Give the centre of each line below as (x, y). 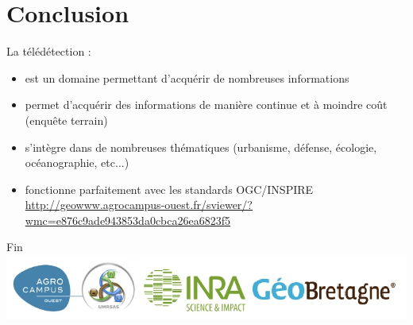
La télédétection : (49, 51)
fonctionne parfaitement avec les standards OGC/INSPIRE (169, 189)
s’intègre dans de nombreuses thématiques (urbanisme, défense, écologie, (201, 147)
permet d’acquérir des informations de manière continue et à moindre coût (206, 104)
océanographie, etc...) (77, 162)
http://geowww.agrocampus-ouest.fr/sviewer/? (139, 205)
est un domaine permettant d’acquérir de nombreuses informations (187, 77)
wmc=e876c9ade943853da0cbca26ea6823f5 (127, 220)
